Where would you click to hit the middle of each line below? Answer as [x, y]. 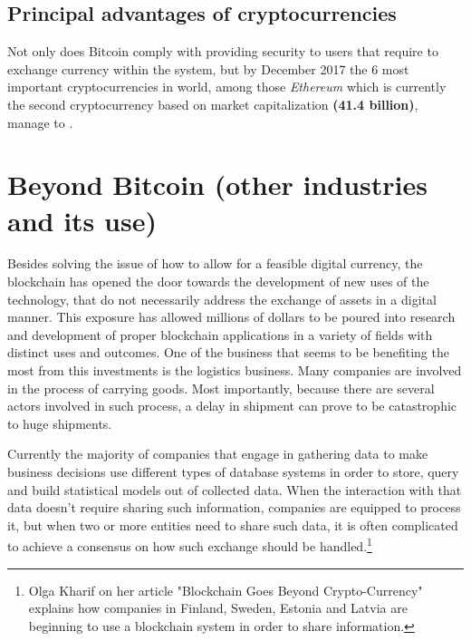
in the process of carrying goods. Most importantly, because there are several [221, 388]
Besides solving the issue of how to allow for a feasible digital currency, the [215, 263]
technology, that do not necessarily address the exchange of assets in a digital [222, 299]
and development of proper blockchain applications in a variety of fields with [220, 334]
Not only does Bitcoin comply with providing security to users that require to [223, 51]
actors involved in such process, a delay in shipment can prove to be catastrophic [232, 406]
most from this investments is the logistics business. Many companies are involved [235, 370]
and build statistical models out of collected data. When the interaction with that [235, 489]
